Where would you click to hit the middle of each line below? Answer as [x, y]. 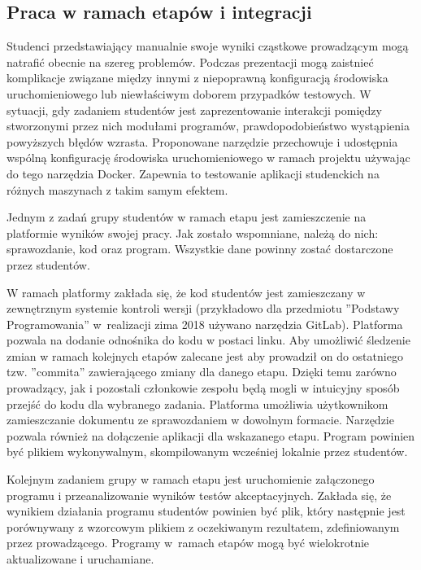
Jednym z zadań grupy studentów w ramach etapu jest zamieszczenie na [187, 217]
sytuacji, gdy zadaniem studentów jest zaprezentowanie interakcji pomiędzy [194, 110]
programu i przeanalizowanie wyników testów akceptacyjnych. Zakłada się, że [199, 495]
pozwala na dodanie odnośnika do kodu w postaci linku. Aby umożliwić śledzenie [208, 340]
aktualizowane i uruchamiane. [80, 559]
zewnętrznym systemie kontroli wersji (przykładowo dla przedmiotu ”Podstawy [203, 308]
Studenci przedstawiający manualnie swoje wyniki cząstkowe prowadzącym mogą [208, 46]
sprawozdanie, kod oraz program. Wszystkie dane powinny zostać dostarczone [200, 249]
